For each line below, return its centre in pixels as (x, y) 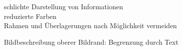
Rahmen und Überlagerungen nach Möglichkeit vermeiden (91, 25)
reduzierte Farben (30, 16)
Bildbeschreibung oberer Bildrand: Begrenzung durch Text (91, 42)
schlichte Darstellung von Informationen (64, 6)
